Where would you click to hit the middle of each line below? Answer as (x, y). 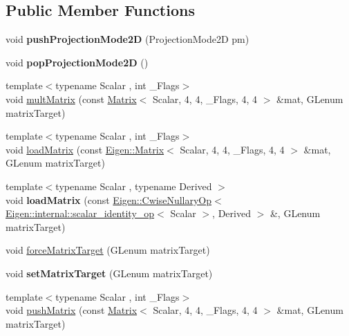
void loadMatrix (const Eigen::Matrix (85, 149)
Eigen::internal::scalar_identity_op (80, 213)
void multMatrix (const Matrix (71, 99)
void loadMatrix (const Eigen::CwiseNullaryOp (109, 199)
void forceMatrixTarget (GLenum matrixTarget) (108, 250)
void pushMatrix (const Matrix (72, 310)
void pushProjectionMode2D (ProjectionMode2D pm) (128, 39)
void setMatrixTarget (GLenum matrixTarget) (109, 273)
